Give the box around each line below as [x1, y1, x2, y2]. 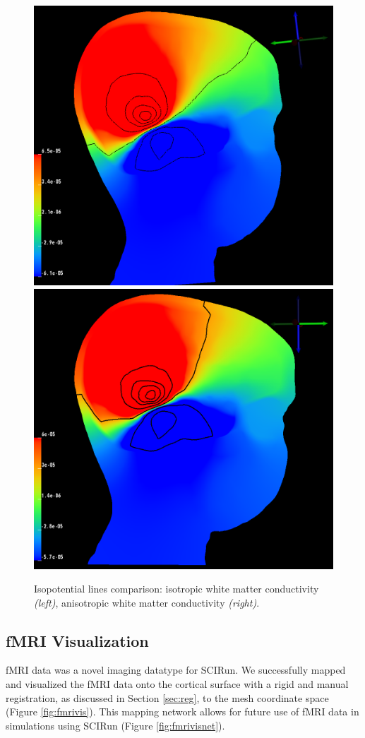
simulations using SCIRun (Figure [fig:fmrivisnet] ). [6, 718, 225, 732]
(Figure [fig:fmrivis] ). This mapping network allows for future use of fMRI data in [6, 704, 359, 719]
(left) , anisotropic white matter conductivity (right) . [34, 595, 260, 609]
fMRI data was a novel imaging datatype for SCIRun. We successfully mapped [6, 662, 346, 677]
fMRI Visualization [6, 629, 149, 651]
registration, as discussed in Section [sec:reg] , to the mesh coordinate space [6, 690, 329, 705]
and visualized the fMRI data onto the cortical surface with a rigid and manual [6, 677, 349, 691]
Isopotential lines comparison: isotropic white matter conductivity [34, 581, 319, 596]
